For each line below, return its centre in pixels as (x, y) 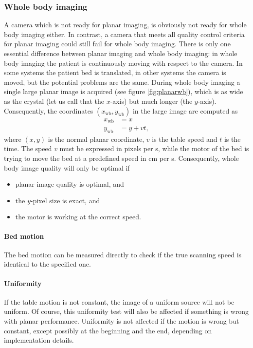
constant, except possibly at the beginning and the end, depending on (108, 330)
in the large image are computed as (185, 110)
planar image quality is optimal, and (70, 184)
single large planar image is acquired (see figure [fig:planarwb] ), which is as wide (124, 91)
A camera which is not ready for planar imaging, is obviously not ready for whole (125, 25)
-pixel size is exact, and (65, 200)
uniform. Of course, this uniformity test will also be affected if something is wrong (126, 311)
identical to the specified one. (47, 264)
